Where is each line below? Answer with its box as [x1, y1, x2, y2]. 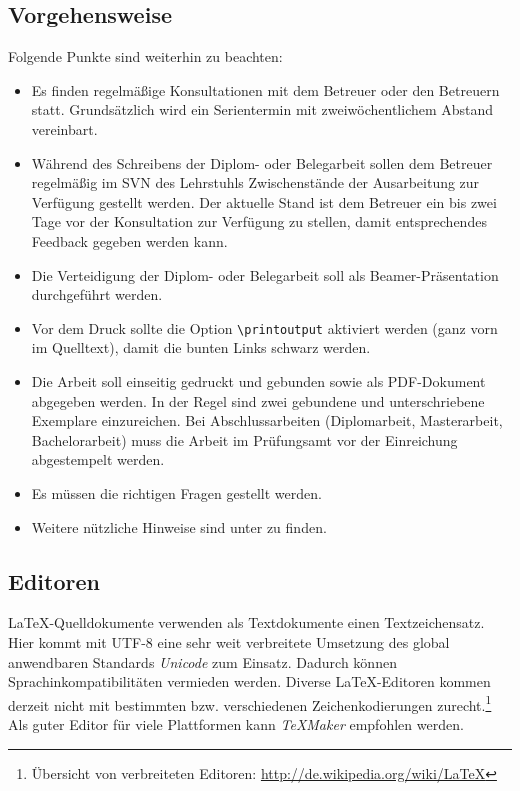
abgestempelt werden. [31, 449, 165, 470]
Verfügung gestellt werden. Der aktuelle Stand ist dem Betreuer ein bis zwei [31, 191, 497, 212]
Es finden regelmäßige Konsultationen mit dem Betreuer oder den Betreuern [31, 79, 500, 100]
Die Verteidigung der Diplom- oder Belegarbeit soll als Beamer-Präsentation [31, 264, 499, 285]
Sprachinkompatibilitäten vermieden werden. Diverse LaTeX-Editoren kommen [8, 671, 491, 692]
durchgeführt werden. [31, 284, 163, 305]
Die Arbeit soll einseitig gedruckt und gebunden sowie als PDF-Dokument [31, 370, 486, 391]
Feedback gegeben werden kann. [31, 230, 228, 251]
